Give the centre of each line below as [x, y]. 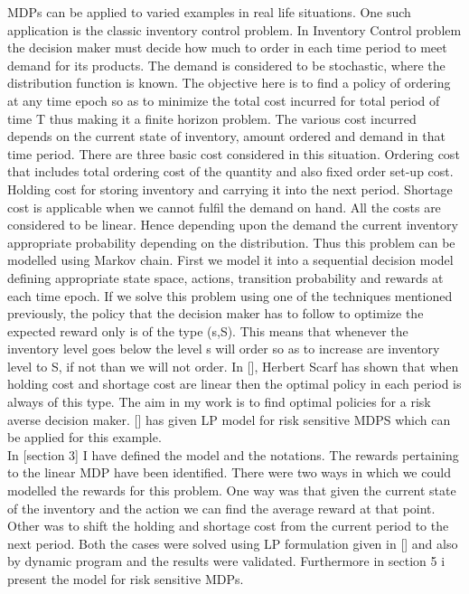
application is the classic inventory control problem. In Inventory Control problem [234, 29]
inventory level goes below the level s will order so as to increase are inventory [224, 349]
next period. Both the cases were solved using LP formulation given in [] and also [233, 543]
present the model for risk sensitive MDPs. [126, 579]
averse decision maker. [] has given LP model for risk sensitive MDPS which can [229, 419]
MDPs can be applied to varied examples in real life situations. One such [209, 12]
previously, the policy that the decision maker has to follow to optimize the [216, 313]
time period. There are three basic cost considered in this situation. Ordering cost [234, 153]
